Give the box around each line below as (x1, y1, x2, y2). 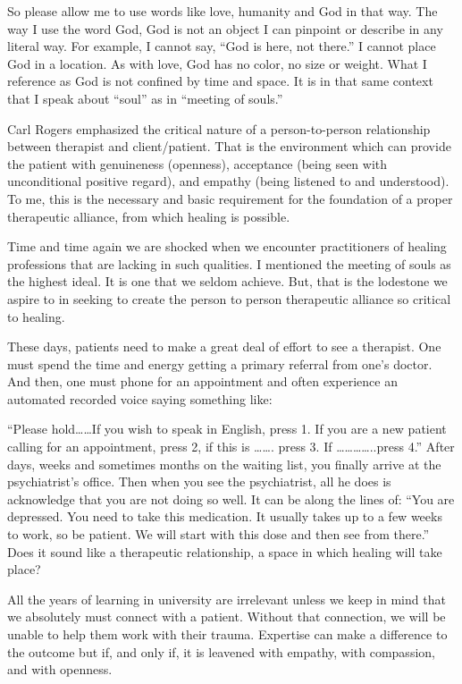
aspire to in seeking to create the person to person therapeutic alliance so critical (7, 289, 451, 308)
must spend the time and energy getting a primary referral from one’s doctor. (7, 354, 433, 373)
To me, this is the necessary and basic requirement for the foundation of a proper (7, 189, 453, 207)
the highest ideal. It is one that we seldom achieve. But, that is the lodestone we (7, 272, 448, 291)
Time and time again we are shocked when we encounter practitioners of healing (7, 237, 447, 256)
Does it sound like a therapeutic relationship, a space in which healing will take (7, 542, 442, 561)
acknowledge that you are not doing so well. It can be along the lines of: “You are (7, 489, 455, 508)
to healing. (7, 307, 65, 325)
